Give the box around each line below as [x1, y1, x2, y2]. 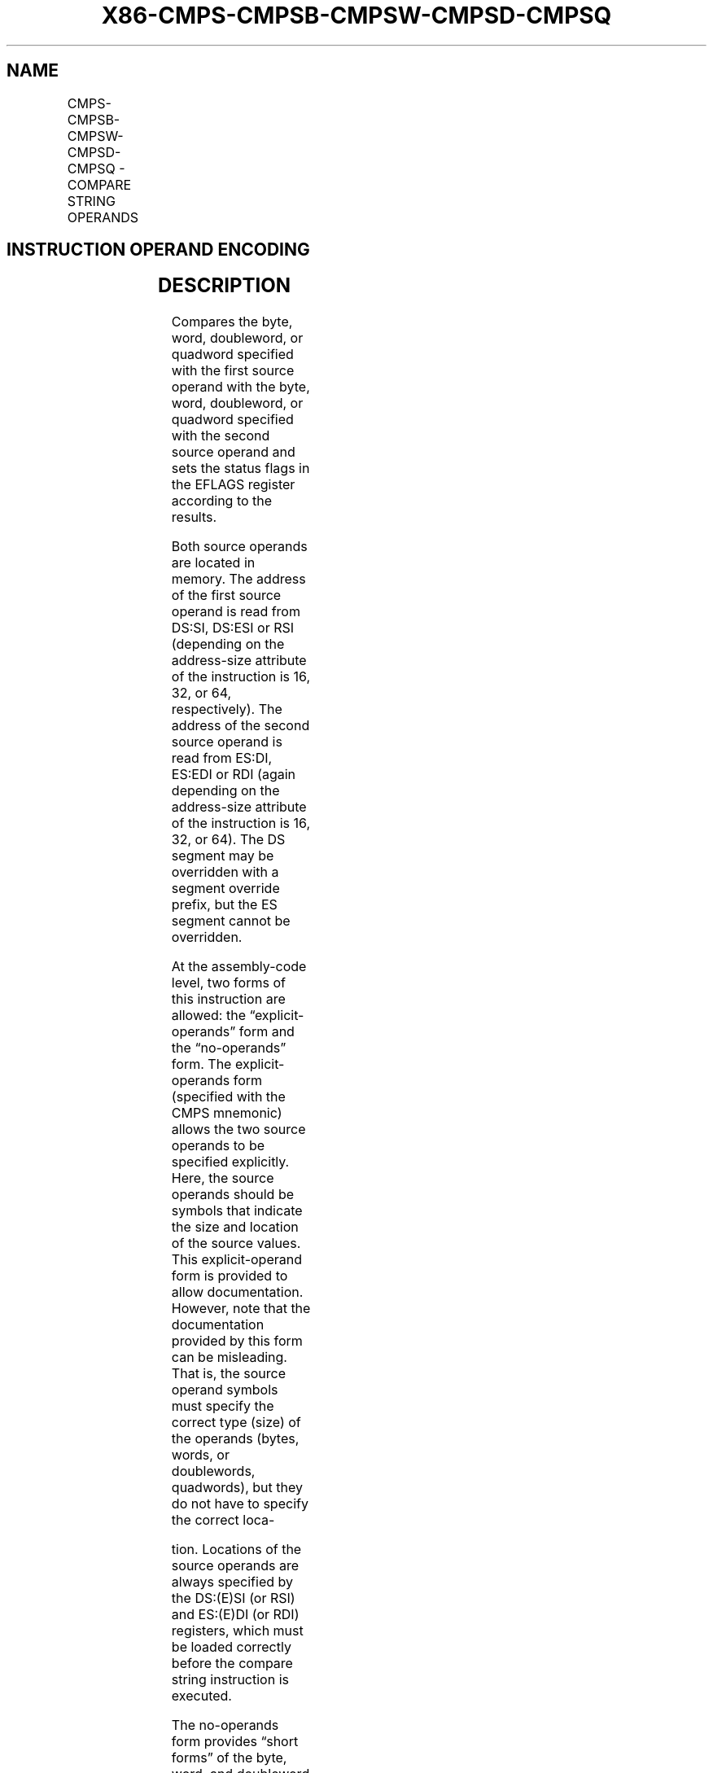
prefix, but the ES [171, 896, 278, 913]
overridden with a [171, 864, 279, 881]
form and [238, 1023, 295, 1040]
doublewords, [171, 1463, 256, 1480]
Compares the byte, [171, 313, 293, 331]
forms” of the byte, [171, 1749, 287, 1766]
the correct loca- [171, 1512, 275, 1529]
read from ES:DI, [171, 750, 273, 767]
